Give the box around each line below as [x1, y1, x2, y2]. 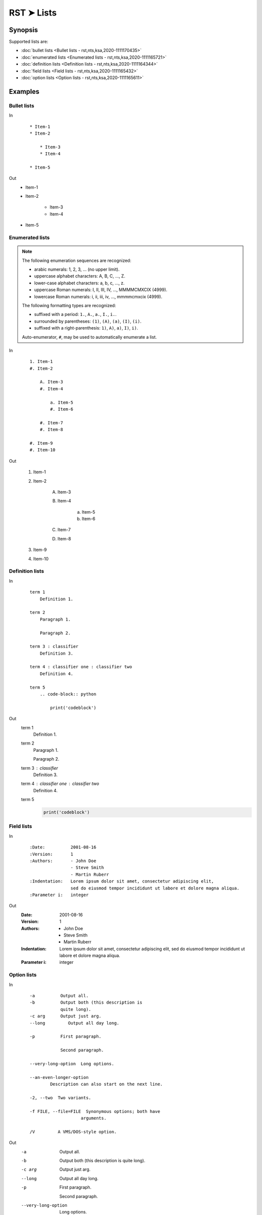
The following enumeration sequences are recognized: [22, 258, 131, 263]
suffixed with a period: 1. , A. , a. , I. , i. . [34, 312, 117, 317]
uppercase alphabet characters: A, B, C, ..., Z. [34, 273, 126, 279]
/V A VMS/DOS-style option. [30, 1129, 117, 1134]
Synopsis [9, 26, 38, 34]
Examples [9, 87, 40, 96]
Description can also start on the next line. [50, 1081, 163, 1087]
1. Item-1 [30, 359, 53, 364]
